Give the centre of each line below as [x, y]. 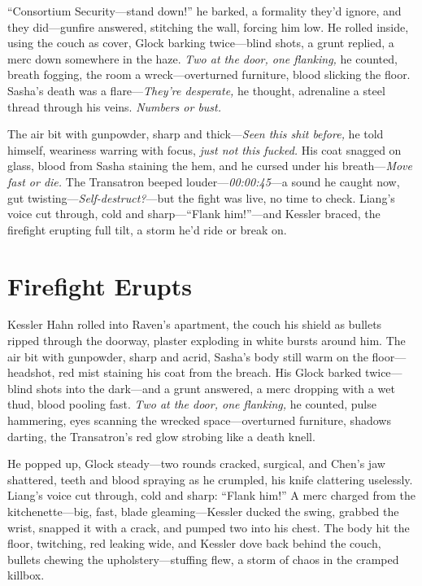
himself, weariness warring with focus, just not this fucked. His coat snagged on [204, 149]
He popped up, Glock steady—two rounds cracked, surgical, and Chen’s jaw [196, 464]
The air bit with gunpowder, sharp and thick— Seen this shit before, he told [196, 134]
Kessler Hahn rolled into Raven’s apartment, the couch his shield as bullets [195, 324]
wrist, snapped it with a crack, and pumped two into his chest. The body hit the [209, 527]
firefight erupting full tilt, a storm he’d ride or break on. [147, 229]
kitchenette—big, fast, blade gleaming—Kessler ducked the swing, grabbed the [203, 511]
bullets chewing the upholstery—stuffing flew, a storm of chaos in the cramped [203, 559]
